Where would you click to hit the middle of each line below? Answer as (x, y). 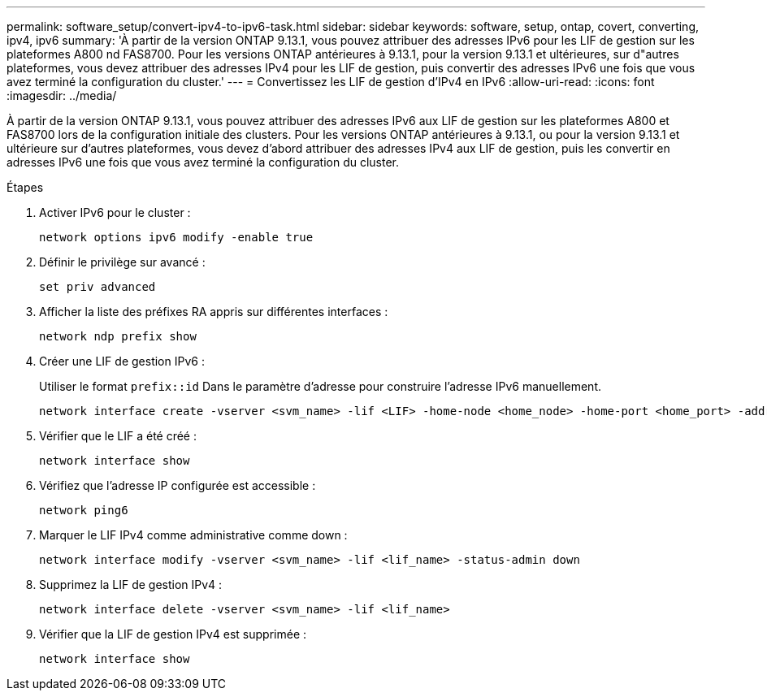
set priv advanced (97, 287)
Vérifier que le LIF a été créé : (118, 436)
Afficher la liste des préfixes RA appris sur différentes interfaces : (214, 312)
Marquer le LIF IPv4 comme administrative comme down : (193, 535)
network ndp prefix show (118, 336)
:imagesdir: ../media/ (62, 95)
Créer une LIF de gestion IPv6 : (122, 361)
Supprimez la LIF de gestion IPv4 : (131, 584)
